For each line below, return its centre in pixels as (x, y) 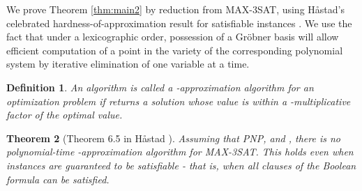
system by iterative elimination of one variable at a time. (128, 64)
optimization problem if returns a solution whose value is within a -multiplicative (179, 101)
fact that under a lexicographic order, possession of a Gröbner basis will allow (173, 37)
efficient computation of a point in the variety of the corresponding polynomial (175, 50)
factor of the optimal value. (65, 115)
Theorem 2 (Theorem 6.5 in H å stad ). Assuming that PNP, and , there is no (173, 138)
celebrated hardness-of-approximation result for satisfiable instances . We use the (179, 23)
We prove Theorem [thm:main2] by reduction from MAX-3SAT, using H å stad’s (175, 9)
